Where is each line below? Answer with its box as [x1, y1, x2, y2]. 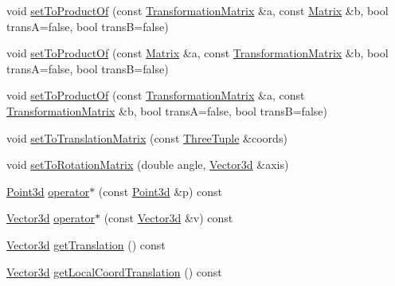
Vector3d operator [6, 210, 95, 226]
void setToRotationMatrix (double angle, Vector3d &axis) [6, 156, 289, 173]
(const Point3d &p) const [98, 182, 222, 199]
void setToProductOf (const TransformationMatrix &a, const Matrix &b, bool [6, 2, 389, 18]
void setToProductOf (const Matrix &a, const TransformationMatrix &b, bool [6, 45, 389, 61]
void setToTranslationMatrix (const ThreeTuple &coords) [6, 129, 287, 146]
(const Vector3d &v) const [104, 210, 233, 226]
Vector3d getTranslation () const [6, 236, 166, 253]
